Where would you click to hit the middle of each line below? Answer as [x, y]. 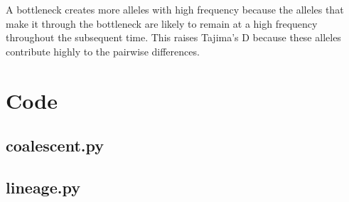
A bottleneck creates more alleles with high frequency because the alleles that [175, 9]
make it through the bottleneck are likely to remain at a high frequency [162, 23]
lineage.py [43, 187]
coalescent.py [55, 145]
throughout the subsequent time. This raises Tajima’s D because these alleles [173, 37]
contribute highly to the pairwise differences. [103, 51]
